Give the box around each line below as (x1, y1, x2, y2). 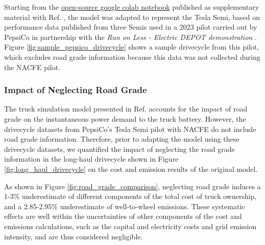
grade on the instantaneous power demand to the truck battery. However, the (4, 113, 246, 124)
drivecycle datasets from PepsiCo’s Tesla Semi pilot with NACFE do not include (4, 123, 256, 134)
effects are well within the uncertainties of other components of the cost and (4, 211, 242, 221)
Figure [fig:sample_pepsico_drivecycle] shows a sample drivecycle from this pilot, (4, 41, 259, 52)
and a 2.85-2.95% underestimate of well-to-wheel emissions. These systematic (4, 201, 245, 211)
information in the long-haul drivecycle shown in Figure (4, 153, 179, 164)
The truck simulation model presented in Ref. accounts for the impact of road (4, 103, 248, 114)
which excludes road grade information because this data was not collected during (4, 51, 260, 62)
